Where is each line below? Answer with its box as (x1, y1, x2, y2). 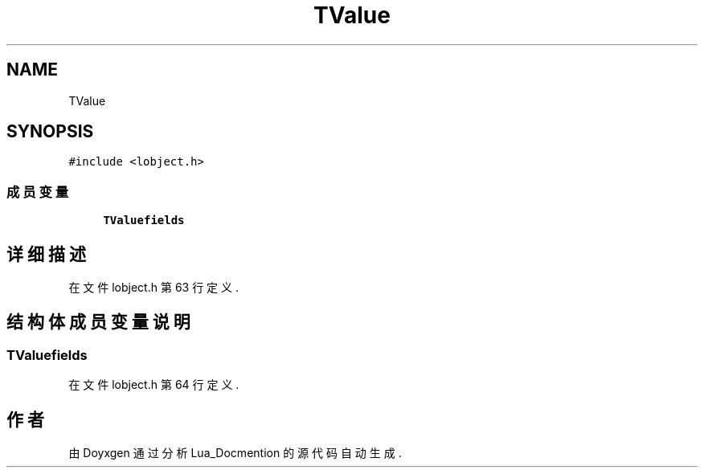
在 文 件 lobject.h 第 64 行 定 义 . (68, 378, 239, 392)
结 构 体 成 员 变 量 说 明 (6, 312, 190, 333)
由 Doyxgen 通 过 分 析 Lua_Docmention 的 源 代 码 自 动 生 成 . (68, 446, 402, 460)
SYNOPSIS (6, 121, 94, 142)
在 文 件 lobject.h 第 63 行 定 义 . (68, 280, 239, 295)
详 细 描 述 (6, 243, 86, 264)
